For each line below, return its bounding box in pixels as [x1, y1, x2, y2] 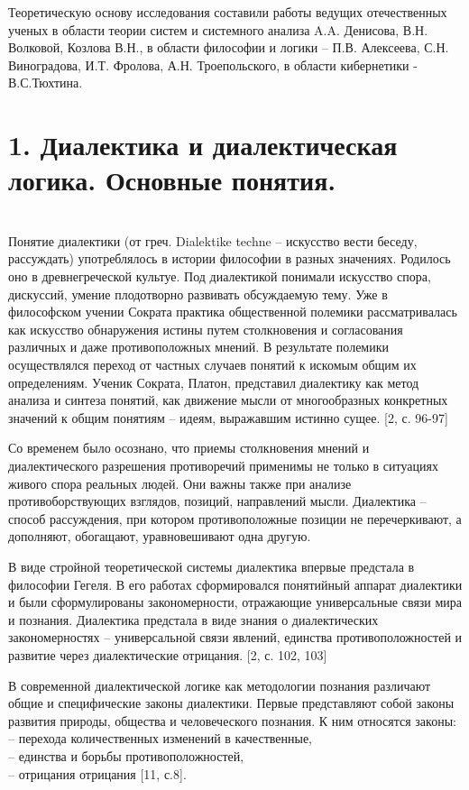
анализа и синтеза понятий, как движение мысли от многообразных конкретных [8, 390, 448, 409]
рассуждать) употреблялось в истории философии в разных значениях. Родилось [8, 249, 451, 268]
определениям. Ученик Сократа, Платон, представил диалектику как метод [8, 372, 419, 391]
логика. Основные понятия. [8, 161, 336, 198]
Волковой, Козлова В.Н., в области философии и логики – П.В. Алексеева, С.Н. [8, 38, 449, 57]
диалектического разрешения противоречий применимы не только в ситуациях [8, 456, 438, 474]
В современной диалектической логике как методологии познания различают [8, 675, 431, 694]
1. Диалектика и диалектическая [8, 126, 398, 163]
